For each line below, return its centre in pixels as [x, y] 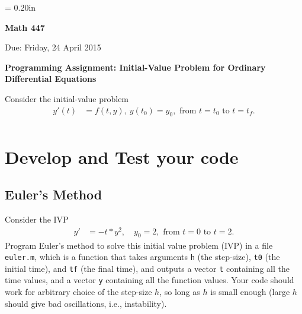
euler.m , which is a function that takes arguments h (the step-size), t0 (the [142, 257]
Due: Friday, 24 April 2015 [53, 47]
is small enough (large [250, 292]
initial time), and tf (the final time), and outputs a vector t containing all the [147, 268]
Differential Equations [51, 79]
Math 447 [25, 27]
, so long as [180, 292]
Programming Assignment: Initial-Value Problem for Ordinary [135, 67]
